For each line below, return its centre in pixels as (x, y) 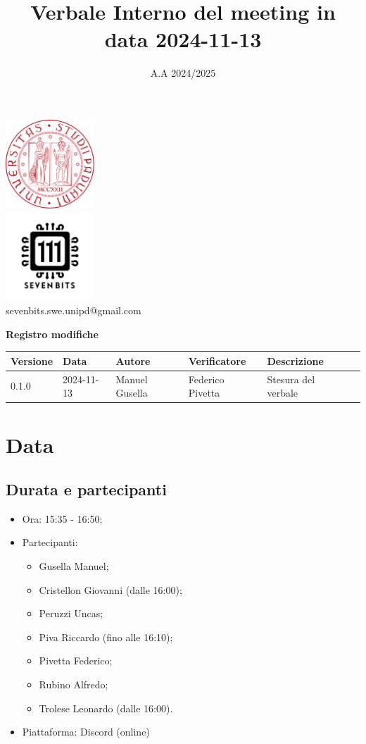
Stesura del (291, 379)
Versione (32, 360)
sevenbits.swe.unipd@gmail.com (74, 310)
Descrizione (295, 360)
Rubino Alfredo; (74, 684)
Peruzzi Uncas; (71, 613)
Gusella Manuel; (74, 566)
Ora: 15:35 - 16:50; (62, 518)
